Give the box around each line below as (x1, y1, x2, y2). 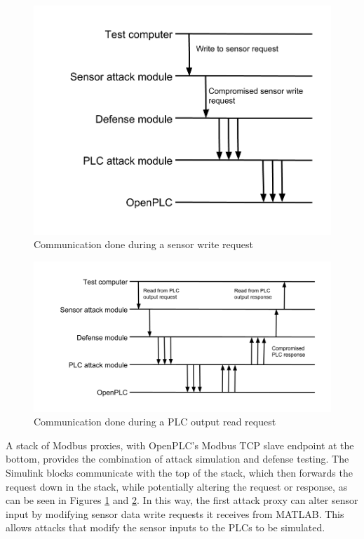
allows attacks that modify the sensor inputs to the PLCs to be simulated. (6, 520, 325, 535)
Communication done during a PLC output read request (34, 414, 276, 429)
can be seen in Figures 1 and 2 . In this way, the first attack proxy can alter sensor (6, 493, 358, 507)
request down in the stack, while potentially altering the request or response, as (6, 479, 348, 493)
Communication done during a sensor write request (34, 237, 254, 252)
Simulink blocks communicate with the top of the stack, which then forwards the (6, 465, 353, 480)
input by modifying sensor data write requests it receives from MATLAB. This (6, 506, 344, 521)
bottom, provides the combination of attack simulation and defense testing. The (6, 451, 349, 466)
